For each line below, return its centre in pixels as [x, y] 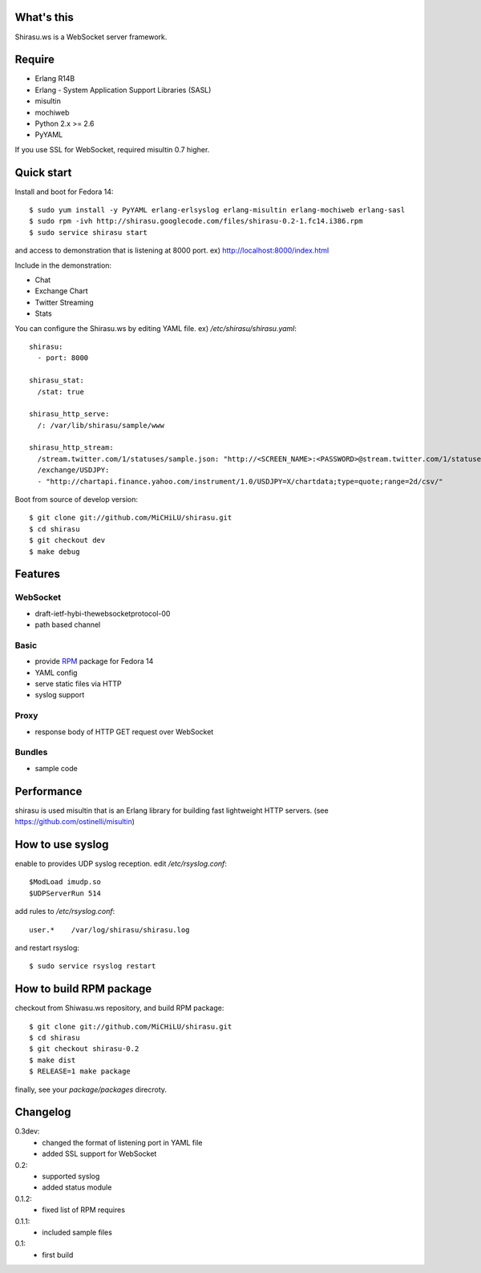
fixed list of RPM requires [84, 1210]
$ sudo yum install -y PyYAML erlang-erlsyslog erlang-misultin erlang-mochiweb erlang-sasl [217, 210]
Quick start [43, 172]
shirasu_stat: [57, 380]
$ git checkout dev [67, 540]
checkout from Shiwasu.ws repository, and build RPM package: [119, 1008]
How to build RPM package [83, 989]
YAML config [56, 673]
